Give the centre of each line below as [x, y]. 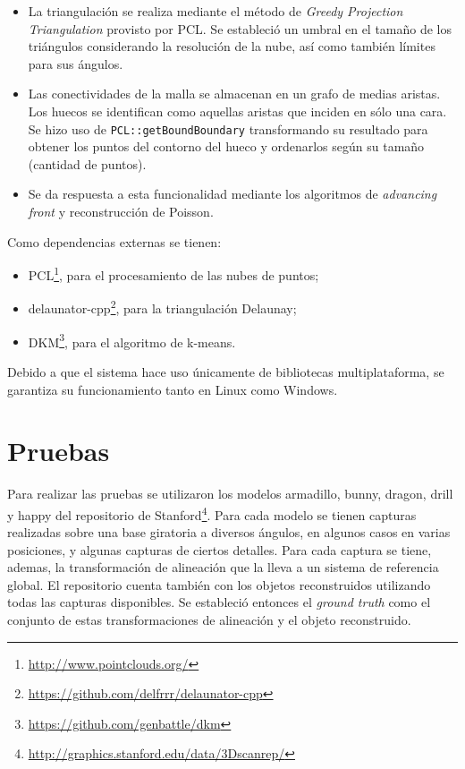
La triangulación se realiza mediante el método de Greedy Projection [216, 11]
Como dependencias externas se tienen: [114, 241]
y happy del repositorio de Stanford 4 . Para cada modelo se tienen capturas [212, 513]
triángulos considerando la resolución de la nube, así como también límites [232, 46]
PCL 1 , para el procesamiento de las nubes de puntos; [173, 273]
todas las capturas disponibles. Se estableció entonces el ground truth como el [219, 602]
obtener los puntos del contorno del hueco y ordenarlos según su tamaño [226, 146]
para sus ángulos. [76, 63]
